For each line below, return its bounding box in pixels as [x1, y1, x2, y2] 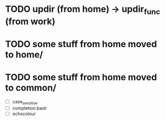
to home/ [5, 49, 43, 60]
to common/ [5, 82, 57, 94]
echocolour [12, 111, 36, 117]
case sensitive [12, 98, 38, 106]
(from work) [5, 16, 56, 27]
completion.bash [12, 105, 47, 111]
